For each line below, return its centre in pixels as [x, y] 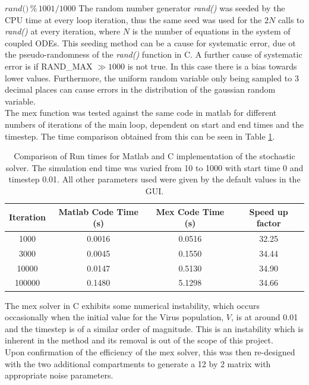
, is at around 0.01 [265, 317]
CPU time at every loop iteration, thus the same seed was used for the [133, 19]
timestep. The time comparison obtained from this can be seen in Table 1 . [140, 136]
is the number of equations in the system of [211, 31]
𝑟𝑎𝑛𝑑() [17, 9]
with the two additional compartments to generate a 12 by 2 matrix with [138, 363]
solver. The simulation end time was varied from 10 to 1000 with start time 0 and [154, 167]
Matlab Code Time [98, 211]
